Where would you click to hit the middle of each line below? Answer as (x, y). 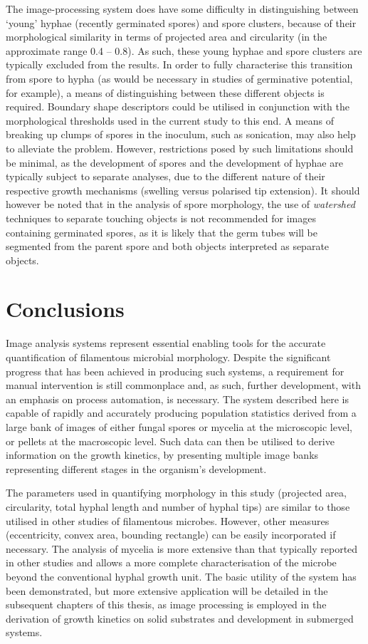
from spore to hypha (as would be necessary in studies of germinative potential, (179, 78)
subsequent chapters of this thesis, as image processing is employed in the (166, 604)
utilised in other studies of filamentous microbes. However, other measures (168, 520)
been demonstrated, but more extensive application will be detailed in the (167, 590)
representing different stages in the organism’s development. (136, 468)
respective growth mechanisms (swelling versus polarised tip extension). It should (183, 190)
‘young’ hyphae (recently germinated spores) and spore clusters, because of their (181, 22)
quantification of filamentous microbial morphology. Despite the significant (168, 357)
